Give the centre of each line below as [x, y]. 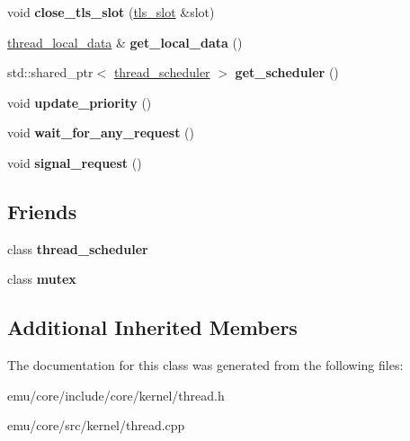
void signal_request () [75, 162]
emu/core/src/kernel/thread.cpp [96, 425]
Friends [42, 211]
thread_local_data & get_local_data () [125, 42]
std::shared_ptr [50, 72]
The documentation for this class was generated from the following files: [205, 365]
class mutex [42, 279]
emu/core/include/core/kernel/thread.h [116, 395]
